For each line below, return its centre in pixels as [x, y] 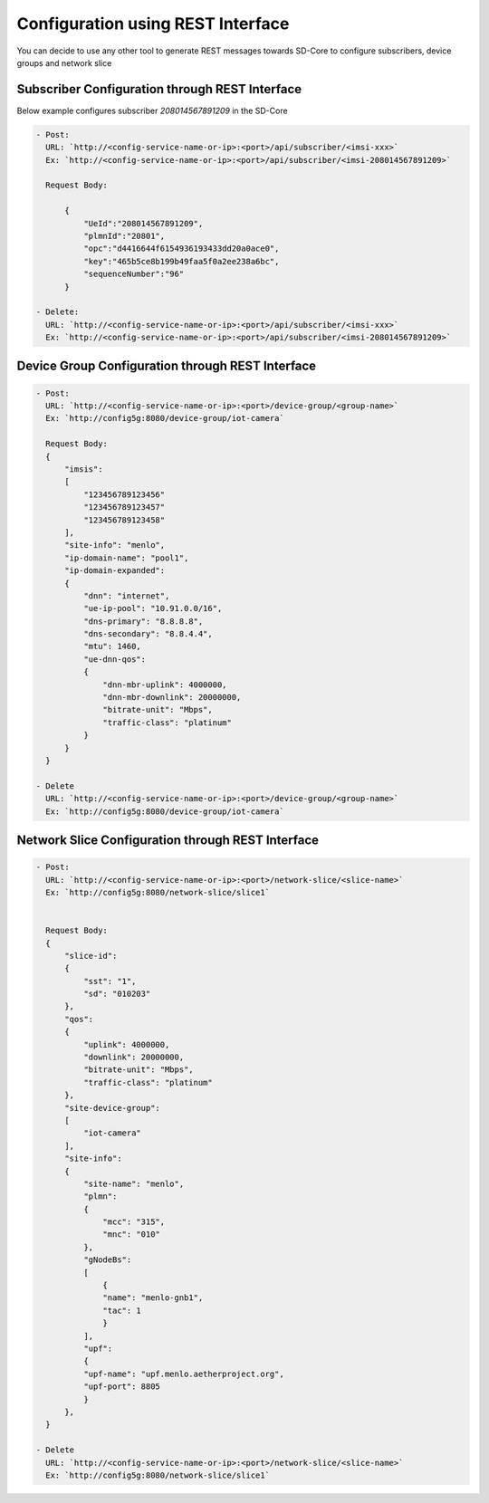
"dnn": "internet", [126, 596]
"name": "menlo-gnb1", [153, 1298]
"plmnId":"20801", [124, 236]
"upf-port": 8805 [121, 1387]
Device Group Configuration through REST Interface [167, 366]
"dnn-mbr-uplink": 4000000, [165, 684]
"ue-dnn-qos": [115, 659]
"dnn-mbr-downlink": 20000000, [172, 698]
